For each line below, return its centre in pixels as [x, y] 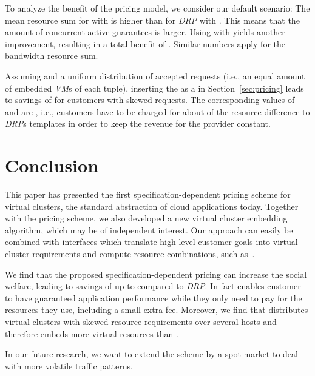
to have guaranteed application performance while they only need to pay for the [154, 297]
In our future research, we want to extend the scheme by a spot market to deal [151, 354]
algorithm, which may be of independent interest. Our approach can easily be [149, 230]
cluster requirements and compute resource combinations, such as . [130, 254]
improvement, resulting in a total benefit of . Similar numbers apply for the [145, 43]
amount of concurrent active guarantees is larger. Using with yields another [145, 32]
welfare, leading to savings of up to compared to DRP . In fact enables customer [153, 286]
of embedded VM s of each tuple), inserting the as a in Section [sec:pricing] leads [154, 88]
